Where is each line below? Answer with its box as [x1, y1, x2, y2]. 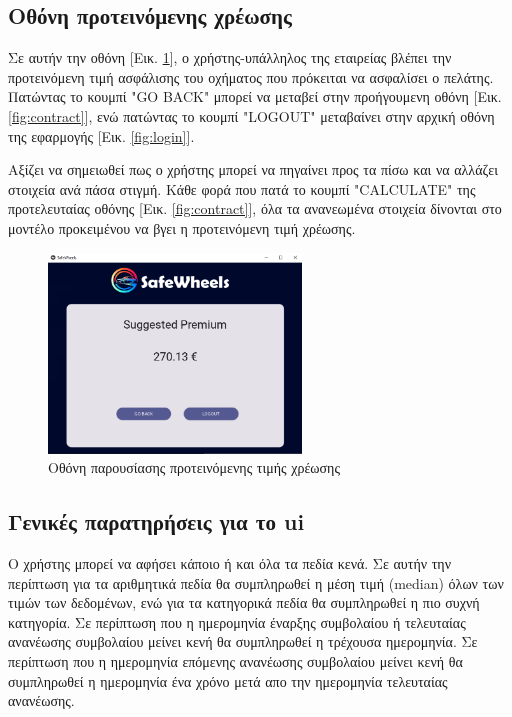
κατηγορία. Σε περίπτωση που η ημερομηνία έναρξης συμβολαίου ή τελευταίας [8, 611, 466, 632]
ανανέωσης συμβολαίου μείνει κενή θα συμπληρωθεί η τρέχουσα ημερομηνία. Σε [8, 631, 478, 652]
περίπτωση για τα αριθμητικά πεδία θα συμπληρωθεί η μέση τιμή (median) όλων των [8, 572, 504, 593]
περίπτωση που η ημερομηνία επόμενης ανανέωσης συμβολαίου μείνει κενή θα [8, 651, 463, 672]
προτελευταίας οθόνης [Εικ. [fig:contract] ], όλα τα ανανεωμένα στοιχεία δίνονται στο [8, 198, 502, 219]
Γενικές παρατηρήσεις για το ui [8, 506, 305, 537]
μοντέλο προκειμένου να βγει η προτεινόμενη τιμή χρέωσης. [8, 217, 356, 238]
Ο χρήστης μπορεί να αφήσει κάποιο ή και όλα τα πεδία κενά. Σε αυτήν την [8, 553, 452, 574]
